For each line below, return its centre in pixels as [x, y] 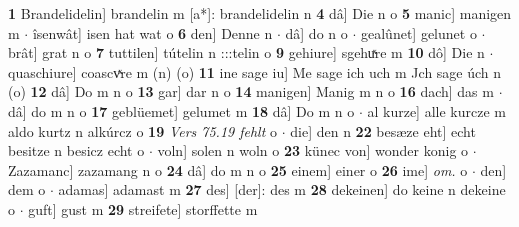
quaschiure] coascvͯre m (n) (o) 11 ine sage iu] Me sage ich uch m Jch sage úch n [255, 71]
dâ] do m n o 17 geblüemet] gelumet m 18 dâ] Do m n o [181, 110]
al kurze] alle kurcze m [436, 110]
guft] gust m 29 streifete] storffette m [143, 208]
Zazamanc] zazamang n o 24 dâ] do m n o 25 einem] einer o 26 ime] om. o [238, 169]
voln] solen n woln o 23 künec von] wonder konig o [313, 150]
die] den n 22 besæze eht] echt [383, 130]
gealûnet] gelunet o [418, 32]
